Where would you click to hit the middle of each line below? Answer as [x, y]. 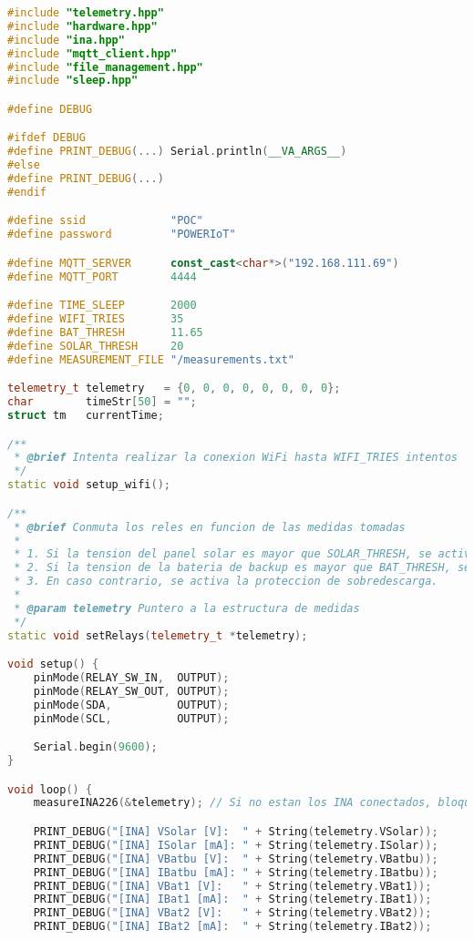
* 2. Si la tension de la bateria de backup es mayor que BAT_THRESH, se [242, 568]
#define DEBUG [50, 109]
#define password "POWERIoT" [122, 235]
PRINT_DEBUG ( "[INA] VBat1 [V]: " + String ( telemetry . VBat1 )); [232, 886]
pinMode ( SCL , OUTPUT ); [131, 718]
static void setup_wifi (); [89, 485]
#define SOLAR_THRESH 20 [96, 346]
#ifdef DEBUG [46, 138]
